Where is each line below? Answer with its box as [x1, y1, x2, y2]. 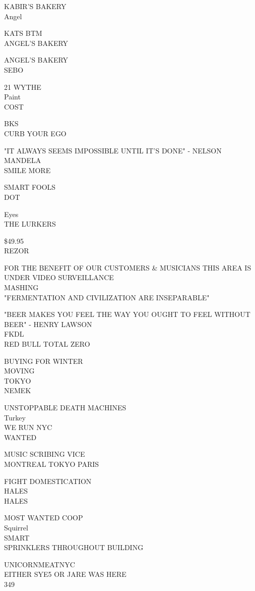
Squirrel [4, 522, 28, 532]
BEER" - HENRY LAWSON [4, 318, 92, 329]
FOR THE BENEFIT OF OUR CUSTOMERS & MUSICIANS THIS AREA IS [4, 262, 251, 273]
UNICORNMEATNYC [4, 559, 75, 569]
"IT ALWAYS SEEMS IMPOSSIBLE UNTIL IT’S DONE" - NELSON [4, 145, 222, 155]
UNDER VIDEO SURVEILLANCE [4, 272, 114, 283]
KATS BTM [4, 28, 42, 38]
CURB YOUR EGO [4, 128, 67, 138]
